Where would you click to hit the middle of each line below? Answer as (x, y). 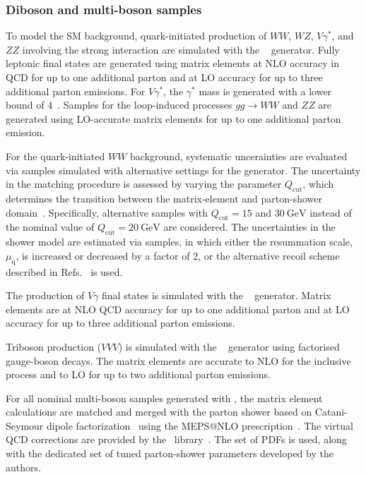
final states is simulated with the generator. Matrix (217, 295)
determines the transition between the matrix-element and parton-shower (164, 198)
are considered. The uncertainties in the (249, 227)
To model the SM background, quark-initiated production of (136, 36)
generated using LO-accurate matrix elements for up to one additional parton (173, 118)
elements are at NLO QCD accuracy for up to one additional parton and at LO (178, 309)
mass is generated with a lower (265, 91)
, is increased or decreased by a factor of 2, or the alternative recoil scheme (178, 255)
